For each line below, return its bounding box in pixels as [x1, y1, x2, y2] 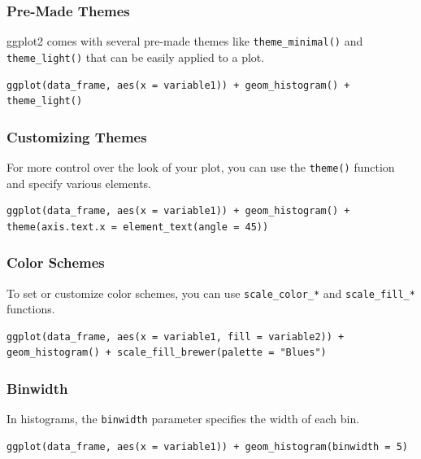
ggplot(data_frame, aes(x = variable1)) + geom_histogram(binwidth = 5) [7, 440, 408, 452]
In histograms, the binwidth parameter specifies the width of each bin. [7, 410, 360, 427]
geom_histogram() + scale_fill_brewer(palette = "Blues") [7, 347, 327, 359]
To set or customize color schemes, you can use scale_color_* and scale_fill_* [7, 284, 415, 301]
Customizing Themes [7, 126, 147, 146]
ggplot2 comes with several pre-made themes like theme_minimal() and [7, 33, 363, 50]
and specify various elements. [7, 174, 151, 191]
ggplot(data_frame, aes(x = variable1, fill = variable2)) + [7, 330, 345, 343]
